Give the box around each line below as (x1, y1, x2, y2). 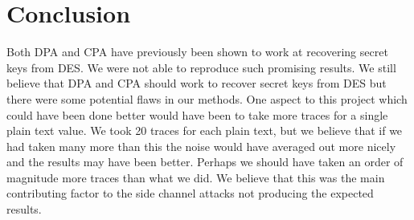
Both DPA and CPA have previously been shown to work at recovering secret (6, 43, 388, 60)
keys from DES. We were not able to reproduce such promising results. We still (6, 59, 396, 75)
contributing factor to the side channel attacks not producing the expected (6, 185, 374, 202)
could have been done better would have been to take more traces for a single (6, 106, 388, 123)
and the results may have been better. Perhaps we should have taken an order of (6, 153, 404, 170)
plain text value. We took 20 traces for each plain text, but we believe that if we (6, 122, 403, 139)
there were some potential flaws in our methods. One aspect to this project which (6, 90, 408, 107)
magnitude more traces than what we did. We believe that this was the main (6, 169, 385, 185)
